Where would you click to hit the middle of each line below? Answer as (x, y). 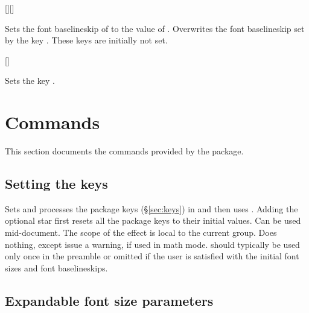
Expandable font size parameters (109, 300)
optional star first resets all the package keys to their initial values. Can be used (153, 220)
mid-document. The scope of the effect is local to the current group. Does (141, 232)
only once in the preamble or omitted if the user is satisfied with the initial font (152, 256)
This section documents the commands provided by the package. (124, 151)
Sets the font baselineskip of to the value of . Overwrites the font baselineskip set (155, 28)
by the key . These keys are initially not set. (86, 40)
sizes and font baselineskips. (56, 267)
